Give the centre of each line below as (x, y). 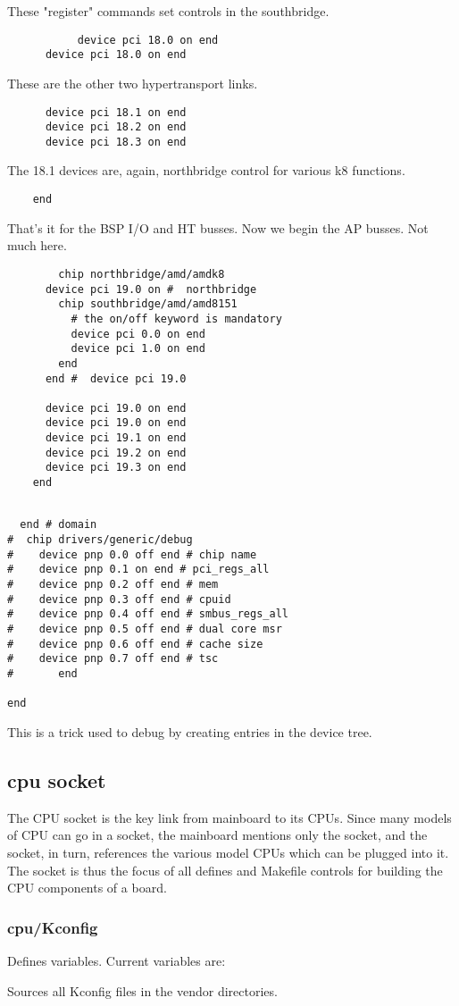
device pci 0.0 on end (138, 334)
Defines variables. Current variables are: (117, 960)
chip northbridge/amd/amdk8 (142, 274)
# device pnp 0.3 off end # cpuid (119, 599)
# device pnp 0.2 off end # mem (113, 585)
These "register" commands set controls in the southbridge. (168, 11)
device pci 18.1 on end (116, 112)
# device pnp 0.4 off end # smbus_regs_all (148, 614)
